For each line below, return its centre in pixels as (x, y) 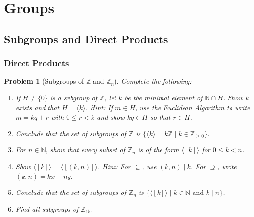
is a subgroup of (74, 97)
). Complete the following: (153, 81)
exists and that (37, 107)
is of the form (158, 150)
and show (111, 117)
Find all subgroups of (47, 208)
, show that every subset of (85, 150)
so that (160, 117)
